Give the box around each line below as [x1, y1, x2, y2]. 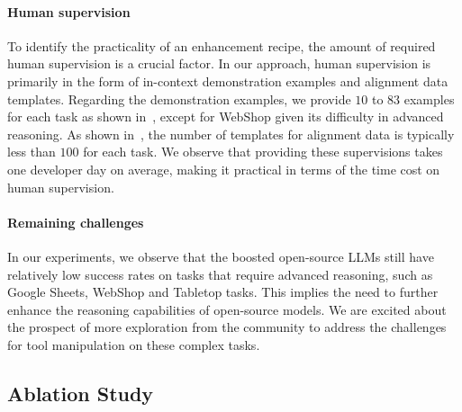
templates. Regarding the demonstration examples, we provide [7, 89, 351, 108]
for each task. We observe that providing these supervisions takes [83, 142, 443, 161]
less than [7, 142, 56, 161]
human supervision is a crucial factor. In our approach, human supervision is [7, 54, 431, 73]
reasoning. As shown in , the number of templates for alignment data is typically [7, 124, 455, 143]
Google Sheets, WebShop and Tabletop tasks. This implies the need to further [7, 282, 439, 301]
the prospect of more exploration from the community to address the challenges [7, 318, 447, 336]
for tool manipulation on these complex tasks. [7, 335, 260, 354]
